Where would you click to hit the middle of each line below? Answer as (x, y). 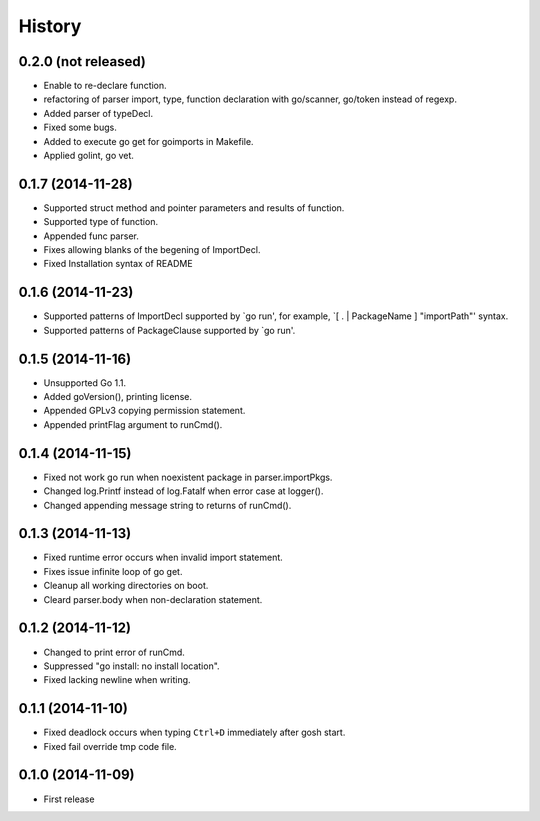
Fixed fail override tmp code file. (110, 746)
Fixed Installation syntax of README (118, 264)
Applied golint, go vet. (89, 156)
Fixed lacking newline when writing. (117, 680)
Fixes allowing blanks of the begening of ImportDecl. (152, 250)
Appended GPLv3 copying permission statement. (144, 411)
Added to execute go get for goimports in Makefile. (148, 141)
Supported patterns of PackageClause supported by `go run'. (169, 330)
